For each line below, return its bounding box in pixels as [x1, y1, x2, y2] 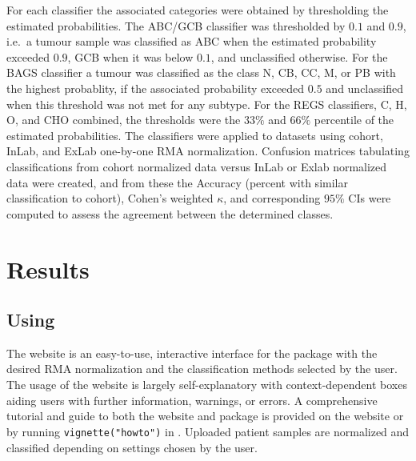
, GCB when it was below [67, 48, 194, 65]
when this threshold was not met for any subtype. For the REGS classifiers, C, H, [6, 95, 407, 112]
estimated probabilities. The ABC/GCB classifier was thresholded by [6, 17, 346, 34]
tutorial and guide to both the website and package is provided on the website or [6, 407, 404, 424]
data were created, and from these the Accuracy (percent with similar [6, 174, 348, 190]
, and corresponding [223, 190, 321, 206]
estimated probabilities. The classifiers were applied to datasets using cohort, [6, 126, 383, 143]
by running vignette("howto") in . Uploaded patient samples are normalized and [6, 423, 410, 439]
